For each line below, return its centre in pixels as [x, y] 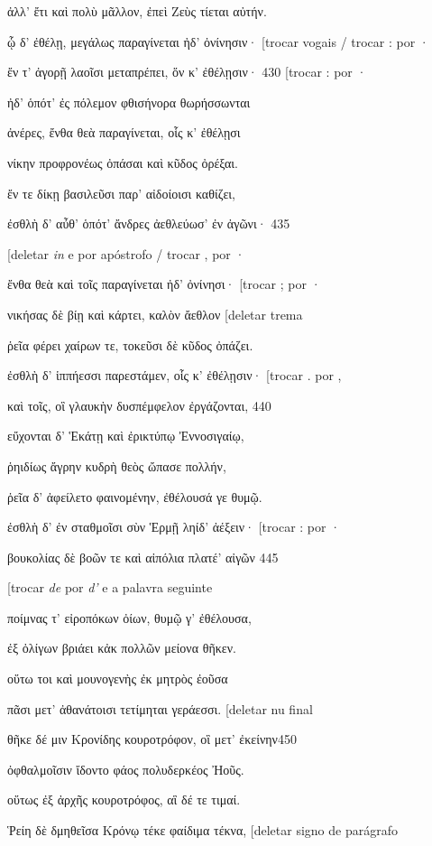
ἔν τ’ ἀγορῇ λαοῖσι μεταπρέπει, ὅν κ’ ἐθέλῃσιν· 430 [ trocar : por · [187, 72]
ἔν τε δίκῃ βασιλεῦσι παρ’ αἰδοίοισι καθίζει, [122, 193]
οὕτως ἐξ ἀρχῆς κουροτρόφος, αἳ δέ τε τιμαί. [124, 800]
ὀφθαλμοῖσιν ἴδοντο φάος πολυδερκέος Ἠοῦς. [126, 769]
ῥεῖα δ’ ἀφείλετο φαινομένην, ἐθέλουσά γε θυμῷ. [135, 496]
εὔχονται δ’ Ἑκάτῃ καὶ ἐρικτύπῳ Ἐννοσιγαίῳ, [126, 436]
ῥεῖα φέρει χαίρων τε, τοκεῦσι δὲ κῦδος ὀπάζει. [130, 344]
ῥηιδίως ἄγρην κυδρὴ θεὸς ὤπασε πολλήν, [117, 465]
